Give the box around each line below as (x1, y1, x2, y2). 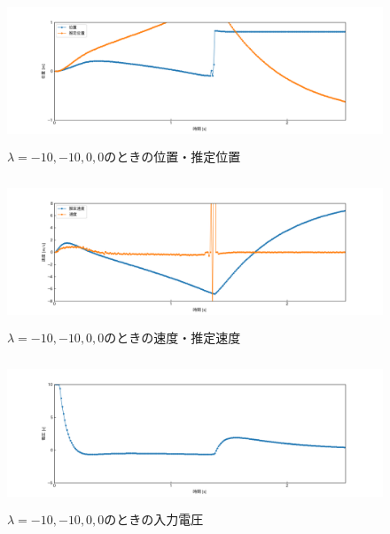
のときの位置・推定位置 (104, 146, 241, 165)
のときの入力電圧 (104, 509, 204, 528)
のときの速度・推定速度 (104, 328, 241, 347)
